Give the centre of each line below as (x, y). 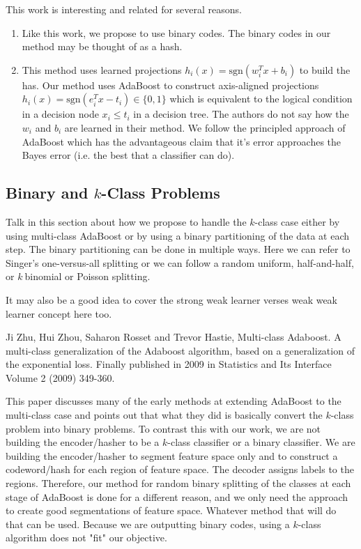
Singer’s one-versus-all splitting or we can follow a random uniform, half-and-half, (180, 262)
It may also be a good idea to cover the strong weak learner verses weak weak (172, 299)
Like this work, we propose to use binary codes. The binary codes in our (176, 32)
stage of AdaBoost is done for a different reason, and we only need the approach (177, 496)
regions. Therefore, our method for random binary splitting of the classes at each (178, 483)
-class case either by (297, 221)
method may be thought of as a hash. (102, 46)
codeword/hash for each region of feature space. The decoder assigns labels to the (180, 469)
